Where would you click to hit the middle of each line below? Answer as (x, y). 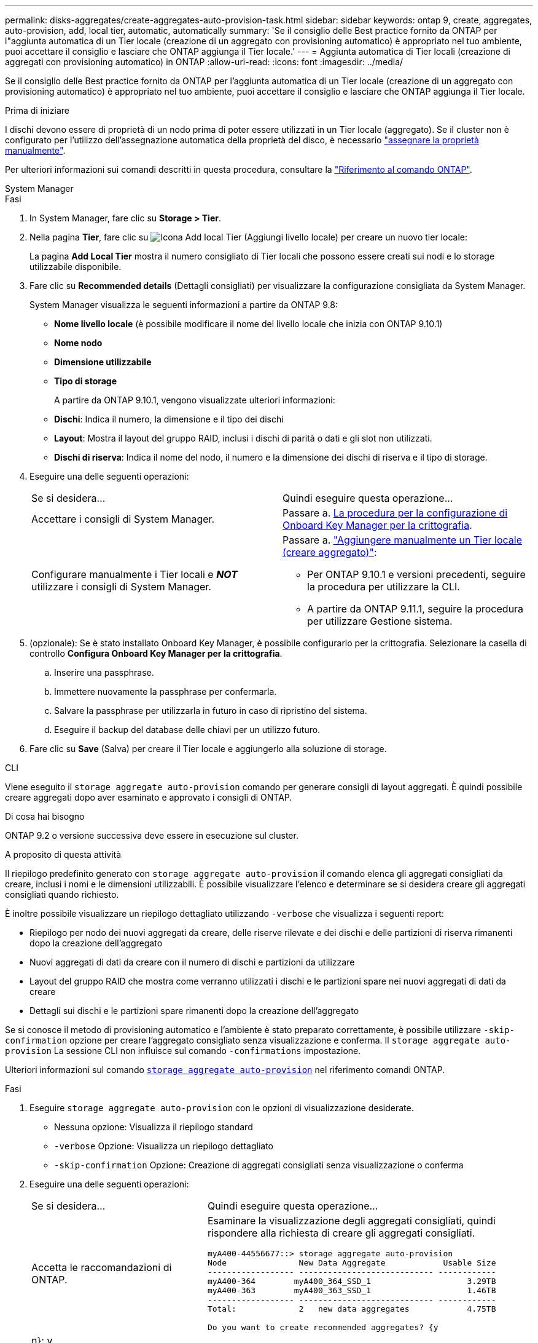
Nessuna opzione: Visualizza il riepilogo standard (154, 1127)
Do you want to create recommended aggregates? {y (323, 1327)
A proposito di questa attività (63, 854)
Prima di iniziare (37, 110)
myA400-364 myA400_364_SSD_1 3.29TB (352, 1281)
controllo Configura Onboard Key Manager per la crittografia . (156, 653)
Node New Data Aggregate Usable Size (352, 1263)
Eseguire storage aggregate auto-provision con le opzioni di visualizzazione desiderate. (222, 1108)
